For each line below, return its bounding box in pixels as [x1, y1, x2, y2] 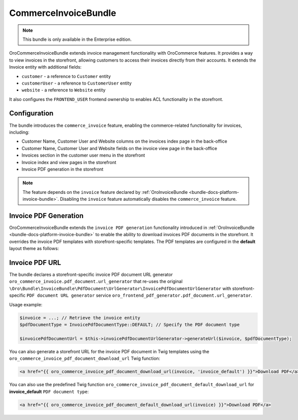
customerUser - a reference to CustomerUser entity [21, 80, 132, 86]
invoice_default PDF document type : [9, 388, 89, 395]
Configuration [9, 109, 54, 118]
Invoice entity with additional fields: [9, 64, 82, 70]
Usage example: [9, 301, 43, 308]
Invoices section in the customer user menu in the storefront [21, 152, 145, 159]
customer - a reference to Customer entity [21, 73, 111, 79]
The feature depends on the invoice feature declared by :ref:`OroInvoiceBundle [22, 189, 188, 195]
